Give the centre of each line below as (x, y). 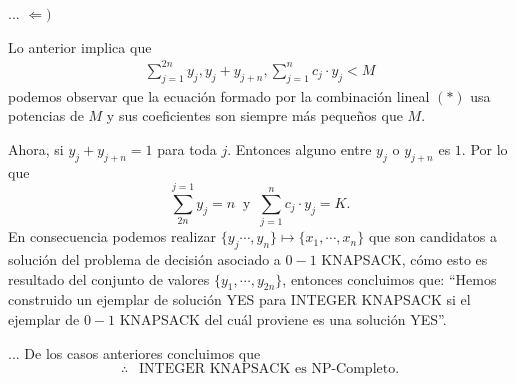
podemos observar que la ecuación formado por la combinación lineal (219, 95)
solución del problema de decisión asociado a (144, 259)
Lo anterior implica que (80, 46)
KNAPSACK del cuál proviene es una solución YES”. (283, 319)
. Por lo (484, 148)
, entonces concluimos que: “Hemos (389, 278)
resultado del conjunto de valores (109, 278)
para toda (187, 148)
